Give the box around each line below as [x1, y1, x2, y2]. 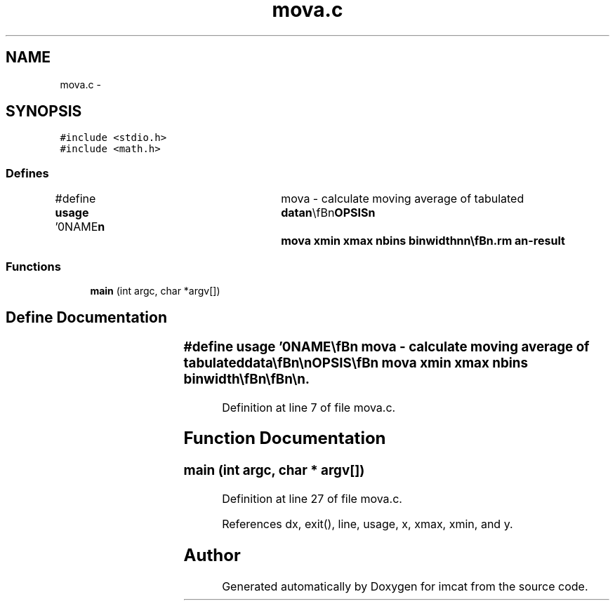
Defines [6, 166, 49, 180]
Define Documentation [6, 309, 167, 327]
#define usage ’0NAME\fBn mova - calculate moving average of [183, 338, 590, 355]
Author [183, 544, 241, 565]
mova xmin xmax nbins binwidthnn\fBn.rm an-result [281, 234, 565, 248]
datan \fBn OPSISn [281, 206, 376, 220]
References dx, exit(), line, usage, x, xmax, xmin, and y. [222, 517, 513, 532]
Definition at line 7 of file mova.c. [222, 400, 396, 415]
